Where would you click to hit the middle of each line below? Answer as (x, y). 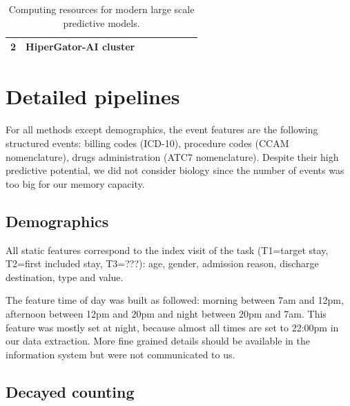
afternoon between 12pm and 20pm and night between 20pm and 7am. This (166, 313)
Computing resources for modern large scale (101, 9)
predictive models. (101, 22)
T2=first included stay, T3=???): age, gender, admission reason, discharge (162, 263)
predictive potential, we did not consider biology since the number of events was (175, 170)
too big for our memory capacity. (75, 183)
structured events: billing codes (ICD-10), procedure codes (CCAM (147, 143)
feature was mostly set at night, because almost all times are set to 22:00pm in (172, 327)
